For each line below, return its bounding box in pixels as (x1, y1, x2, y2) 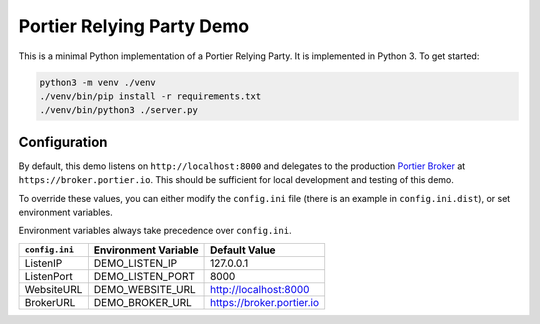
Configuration (18, 133, 108, 150)
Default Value (210, 243, 276, 257)
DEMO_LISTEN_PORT (93, 269, 195, 283)
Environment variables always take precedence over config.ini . (18, 225, 292, 237)
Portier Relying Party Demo (18, 15, 250, 37)
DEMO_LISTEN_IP (93, 256, 178, 270)
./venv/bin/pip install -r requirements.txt (39, 90, 262, 102)
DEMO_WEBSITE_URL (93, 282, 197, 296)
